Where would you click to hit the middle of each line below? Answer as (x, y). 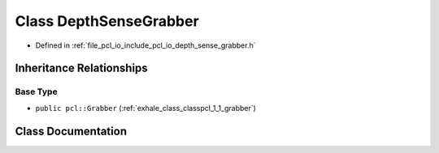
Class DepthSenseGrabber (107, 21)
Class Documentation (71, 131)
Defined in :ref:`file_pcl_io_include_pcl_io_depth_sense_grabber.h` (146, 45)
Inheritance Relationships (81, 68)
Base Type (36, 91)
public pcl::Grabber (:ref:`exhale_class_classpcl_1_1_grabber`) (146, 108)
